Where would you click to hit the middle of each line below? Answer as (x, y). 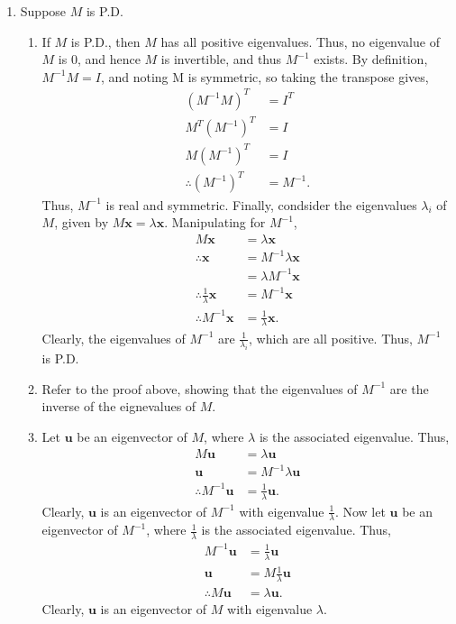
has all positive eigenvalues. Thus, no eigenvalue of (300, 41)
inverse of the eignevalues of (119, 406)
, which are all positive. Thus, (331, 338)
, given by (82, 222)
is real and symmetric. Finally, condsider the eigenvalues (261, 204)
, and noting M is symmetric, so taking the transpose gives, (264, 76)
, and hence (109, 59)
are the (409, 388)
